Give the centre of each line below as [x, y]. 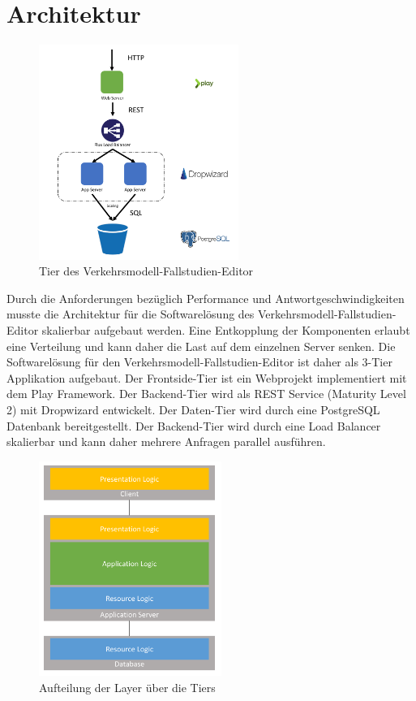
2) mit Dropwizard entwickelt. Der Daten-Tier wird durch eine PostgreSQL [193, 410]
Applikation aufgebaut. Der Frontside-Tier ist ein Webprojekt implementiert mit [207, 377]
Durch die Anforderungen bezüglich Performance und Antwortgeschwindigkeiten [206, 298]
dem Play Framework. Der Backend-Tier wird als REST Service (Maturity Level [206, 394]
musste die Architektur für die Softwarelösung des [131, 314]
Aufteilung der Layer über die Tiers [127, 687]
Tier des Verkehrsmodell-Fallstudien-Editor [146, 271]
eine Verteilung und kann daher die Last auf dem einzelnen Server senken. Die [201, 346]
